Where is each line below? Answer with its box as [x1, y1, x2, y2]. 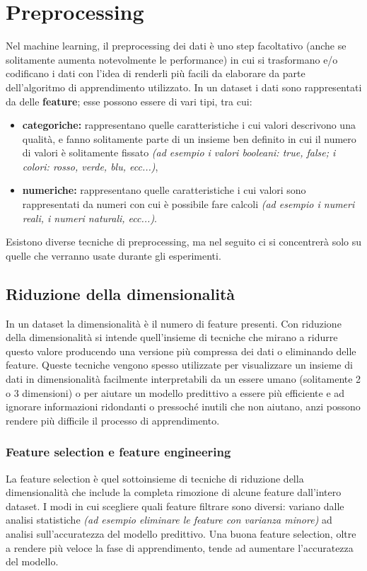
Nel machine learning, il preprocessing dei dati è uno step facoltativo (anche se [6, 38, 346, 53]
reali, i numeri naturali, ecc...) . [22, 210, 158, 225]
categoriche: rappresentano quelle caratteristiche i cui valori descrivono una [22, 117, 356, 132]
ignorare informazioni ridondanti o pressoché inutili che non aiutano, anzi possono [6, 399, 361, 414]
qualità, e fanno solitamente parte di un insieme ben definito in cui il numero [22, 131, 356, 146]
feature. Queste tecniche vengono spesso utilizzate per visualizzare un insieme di [6, 357, 353, 372]
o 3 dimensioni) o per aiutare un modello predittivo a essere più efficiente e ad [6, 385, 345, 400]
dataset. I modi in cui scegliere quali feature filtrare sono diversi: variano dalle [6, 498, 344, 513]
